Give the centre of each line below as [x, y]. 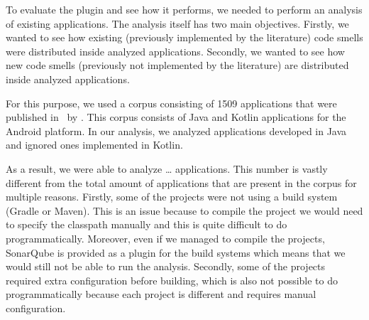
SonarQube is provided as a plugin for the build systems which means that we [176, 252]
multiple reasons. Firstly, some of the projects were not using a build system [172, 197]
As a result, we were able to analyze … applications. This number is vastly [167, 168]
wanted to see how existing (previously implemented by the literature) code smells [184, 37]
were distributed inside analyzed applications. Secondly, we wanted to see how [175, 51]
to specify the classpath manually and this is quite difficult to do [147, 224]
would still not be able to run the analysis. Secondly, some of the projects [166, 266]
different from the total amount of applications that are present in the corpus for [181, 182]
